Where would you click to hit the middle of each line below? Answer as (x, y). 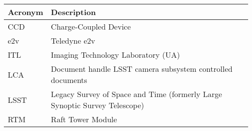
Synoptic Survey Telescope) (98, 105)
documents (69, 80)
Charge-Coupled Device (91, 26)
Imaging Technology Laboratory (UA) (116, 55)
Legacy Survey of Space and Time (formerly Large (137, 94)
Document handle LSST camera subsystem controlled (142, 69)
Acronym (26, 12)
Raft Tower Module (84, 119)
